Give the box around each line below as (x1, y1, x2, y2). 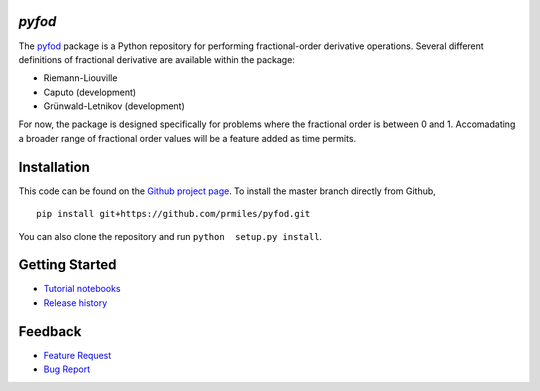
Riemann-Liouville (43, 72, 118, 84)
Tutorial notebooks (43, 283, 121, 295)
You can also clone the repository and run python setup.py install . (18, 230, 323, 242)
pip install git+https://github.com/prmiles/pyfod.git (36, 208, 311, 220)
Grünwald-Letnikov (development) (43, 100, 185, 112)
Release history (43, 296, 108, 309)
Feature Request (43, 349, 112, 361)
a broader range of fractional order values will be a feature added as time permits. (18, 132, 357, 144)
